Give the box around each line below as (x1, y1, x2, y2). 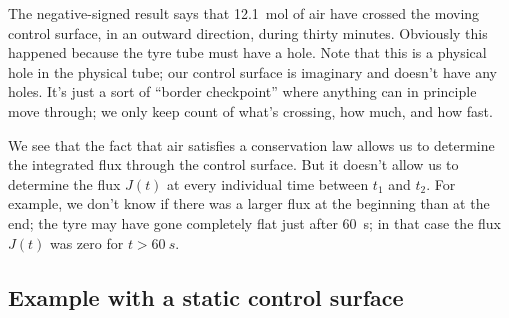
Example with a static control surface (8, 281, 404, 312)
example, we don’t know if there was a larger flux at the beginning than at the (8, 193, 490, 214)
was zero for (49, 232, 124, 253)
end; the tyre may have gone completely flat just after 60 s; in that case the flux (8, 212, 501, 233)
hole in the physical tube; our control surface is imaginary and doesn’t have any (8, 61, 497, 82)
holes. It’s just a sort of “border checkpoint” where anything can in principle (8, 81, 477, 102)
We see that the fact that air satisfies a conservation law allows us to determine (8, 134, 495, 155)
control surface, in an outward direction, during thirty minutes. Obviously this (8, 22, 488, 43)
